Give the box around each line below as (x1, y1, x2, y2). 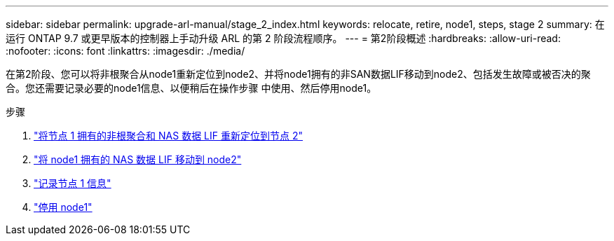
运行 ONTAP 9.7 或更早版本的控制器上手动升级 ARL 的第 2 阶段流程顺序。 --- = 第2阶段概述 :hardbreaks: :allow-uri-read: (6, 32, 561, 44)
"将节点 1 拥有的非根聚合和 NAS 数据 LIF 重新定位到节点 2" (34, 130, 303, 142)
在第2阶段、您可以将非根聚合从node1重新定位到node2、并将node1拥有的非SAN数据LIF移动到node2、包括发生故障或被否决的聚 (6, 68, 591, 80)
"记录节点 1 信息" (34, 177, 111, 189)
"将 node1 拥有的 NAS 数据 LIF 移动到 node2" (34, 153, 242, 165)
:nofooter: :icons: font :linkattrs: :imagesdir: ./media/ (6, 45, 245, 57)
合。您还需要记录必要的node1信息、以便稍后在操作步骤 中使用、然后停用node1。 (6, 82, 377, 94)
